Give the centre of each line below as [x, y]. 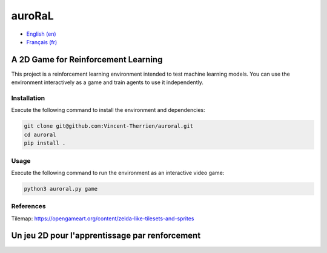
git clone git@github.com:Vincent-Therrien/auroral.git [109, 126]
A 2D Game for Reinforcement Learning [87, 60]
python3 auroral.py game [61, 189]
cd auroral [40, 134]
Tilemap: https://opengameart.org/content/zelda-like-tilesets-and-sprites [103, 218]
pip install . [45, 143]
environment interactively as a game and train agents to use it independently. [107, 82]
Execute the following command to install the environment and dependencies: [108, 110]
